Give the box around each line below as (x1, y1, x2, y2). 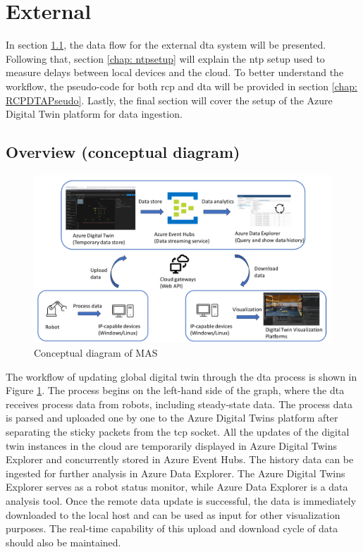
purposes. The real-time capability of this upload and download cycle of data (6, 521, 338, 536)
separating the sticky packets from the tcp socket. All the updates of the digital (6, 424, 350, 438)
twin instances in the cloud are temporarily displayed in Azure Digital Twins (6, 438, 338, 453)
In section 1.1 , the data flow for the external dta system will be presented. (6, 37, 326, 52)
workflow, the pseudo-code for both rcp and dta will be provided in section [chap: (6, 78, 357, 93)
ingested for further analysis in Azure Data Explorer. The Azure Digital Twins (6, 465, 345, 480)
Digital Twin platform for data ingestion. (6, 106, 183, 121)
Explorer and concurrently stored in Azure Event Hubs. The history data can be (6, 452, 354, 467)
